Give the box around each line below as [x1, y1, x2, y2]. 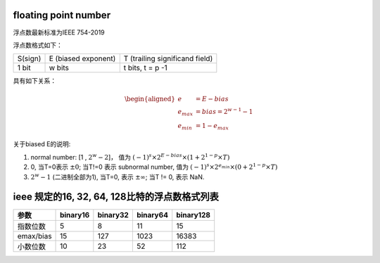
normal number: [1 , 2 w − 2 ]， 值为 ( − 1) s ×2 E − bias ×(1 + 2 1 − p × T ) [30, 152, 230, 161]
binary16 [60, 210, 90, 219]
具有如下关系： [13, 77, 56, 85]
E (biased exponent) [49, 53, 116, 63]
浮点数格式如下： [13, 41, 63, 49]
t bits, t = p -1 [123, 63, 168, 73]
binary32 [97, 210, 129, 219]
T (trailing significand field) [123, 53, 213, 63]
